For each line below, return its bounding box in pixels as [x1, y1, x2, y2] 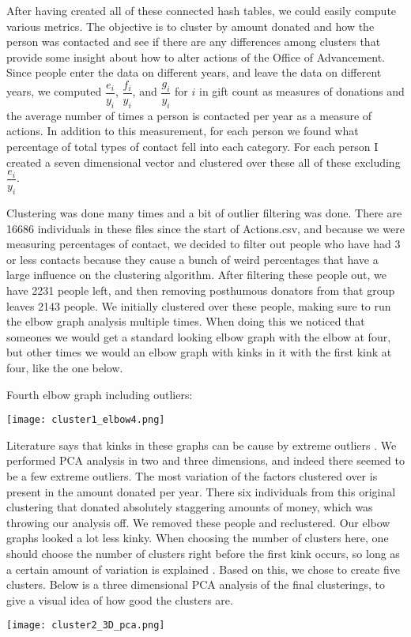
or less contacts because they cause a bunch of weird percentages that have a [6, 251, 379, 267]
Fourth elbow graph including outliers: [6, 386, 193, 402]
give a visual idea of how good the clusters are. [6, 591, 233, 608]
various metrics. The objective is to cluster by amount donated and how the [6, 17, 375, 34]
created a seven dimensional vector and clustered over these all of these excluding [6, 153, 401, 170]
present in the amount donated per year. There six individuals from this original [6, 483, 396, 499]
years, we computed [6, 83, 102, 100]
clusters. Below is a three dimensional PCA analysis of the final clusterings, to [6, 576, 386, 593]
